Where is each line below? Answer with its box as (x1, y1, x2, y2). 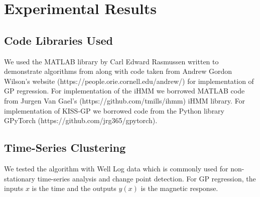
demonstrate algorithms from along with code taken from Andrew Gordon (4, 66, 232, 76)
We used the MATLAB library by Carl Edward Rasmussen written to (4, 56, 219, 66)
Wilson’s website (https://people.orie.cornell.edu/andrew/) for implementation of (4, 75, 254, 86)
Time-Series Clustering (4, 140, 126, 155)
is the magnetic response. (141, 183, 218, 193)
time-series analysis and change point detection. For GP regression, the (37, 173, 256, 183)
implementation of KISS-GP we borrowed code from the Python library (4, 105, 224, 116)
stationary (4, 173, 35, 183)
